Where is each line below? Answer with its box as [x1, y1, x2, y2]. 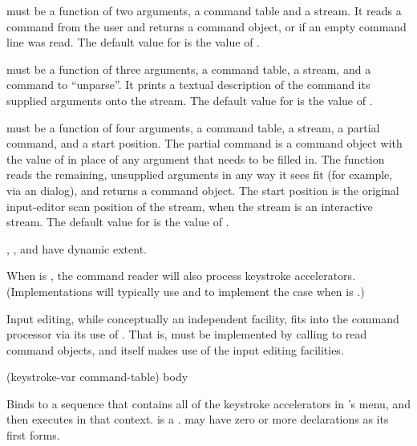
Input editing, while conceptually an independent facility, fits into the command [6, 310, 399, 326]
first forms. [6, 427, 60, 444]
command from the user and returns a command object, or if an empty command [6, 18, 407, 34]
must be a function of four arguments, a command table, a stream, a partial [6, 119, 380, 136]
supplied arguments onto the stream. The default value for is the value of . [6, 91, 373, 108]
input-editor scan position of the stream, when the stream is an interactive [6, 197, 373, 214]
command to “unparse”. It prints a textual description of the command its [6, 76, 370, 93]
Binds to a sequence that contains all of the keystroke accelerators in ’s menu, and [6, 395, 411, 412]
